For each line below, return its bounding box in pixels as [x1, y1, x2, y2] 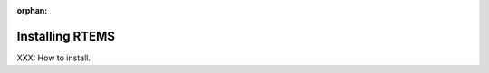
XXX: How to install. [16, 52, 91, 63]
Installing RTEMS [16, 28, 115, 44]
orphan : [16, 5, 48, 15]
